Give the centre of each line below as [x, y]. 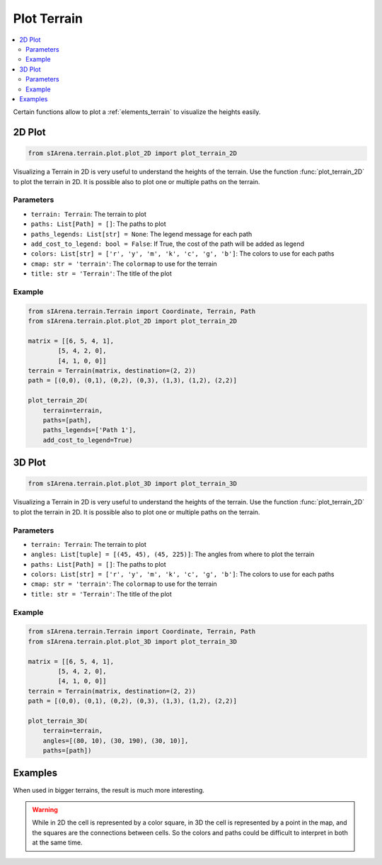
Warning [45, 809]
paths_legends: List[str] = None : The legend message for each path [141, 234]
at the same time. [57, 842]
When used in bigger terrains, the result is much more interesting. [109, 790]
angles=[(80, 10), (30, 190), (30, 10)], [116, 741]
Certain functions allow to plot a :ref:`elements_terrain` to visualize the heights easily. [137, 112]
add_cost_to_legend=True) [88, 440]
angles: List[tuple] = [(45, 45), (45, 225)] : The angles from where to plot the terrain [173, 554]
